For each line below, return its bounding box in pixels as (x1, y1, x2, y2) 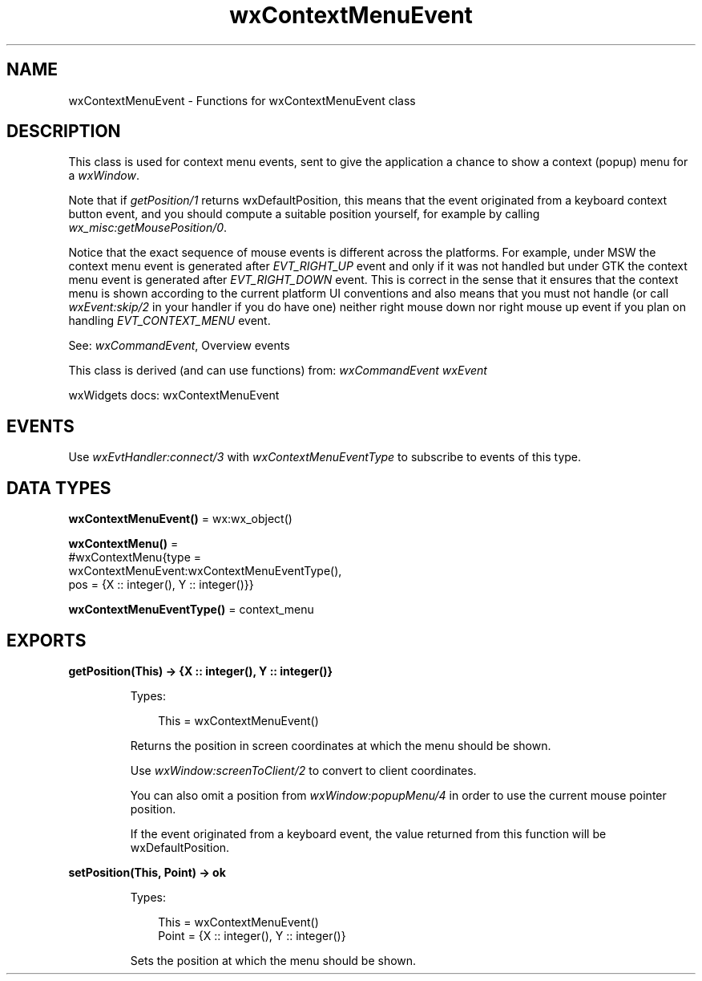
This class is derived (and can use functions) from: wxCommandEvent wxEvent (68, 363, 487, 378)
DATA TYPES (6, 477, 111, 498)
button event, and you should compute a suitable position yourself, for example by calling (68, 207, 540, 221)
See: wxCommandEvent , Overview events (68, 338, 290, 353)
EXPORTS (6, 630, 87, 651)
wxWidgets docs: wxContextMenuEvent (68, 388, 280, 403)
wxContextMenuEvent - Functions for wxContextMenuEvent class (68, 93, 416, 107)
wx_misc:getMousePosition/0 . (68, 221, 228, 235)
